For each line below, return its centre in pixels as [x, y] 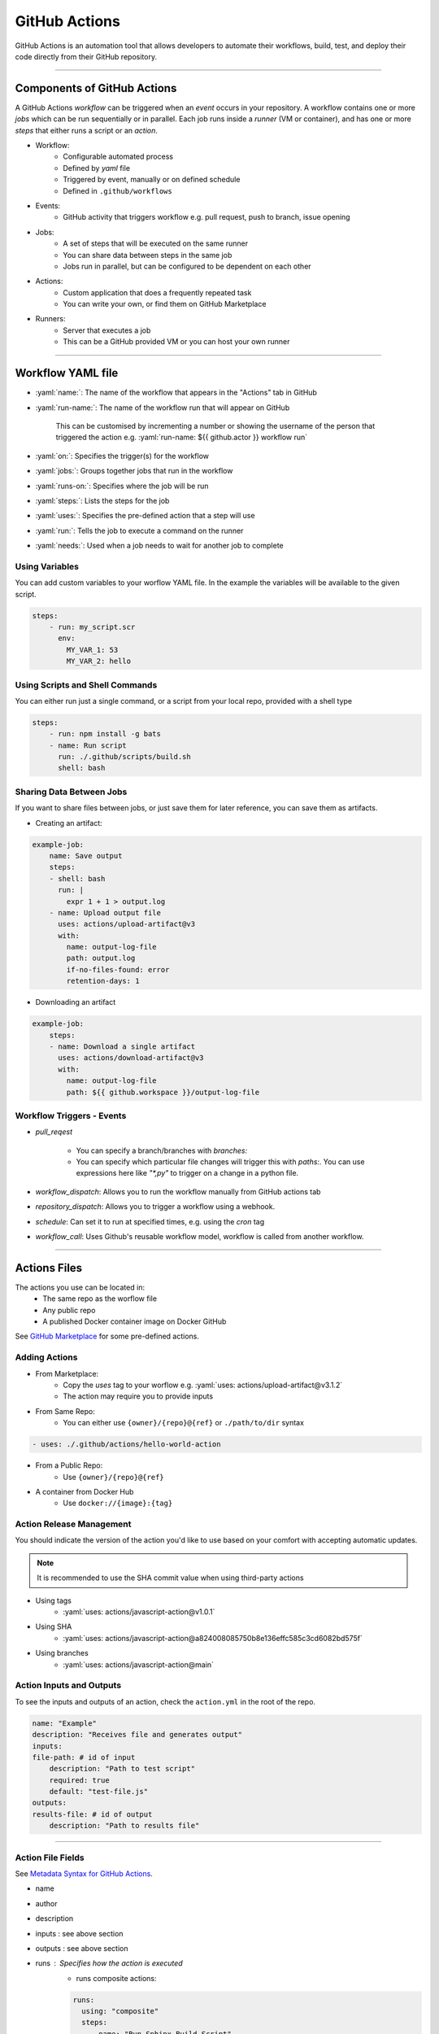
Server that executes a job [107, 330]
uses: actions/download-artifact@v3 [131, 1058]
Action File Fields [50, 1857]
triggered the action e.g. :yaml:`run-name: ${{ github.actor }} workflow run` [182, 437]
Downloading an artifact [76, 1002]
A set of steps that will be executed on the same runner [155, 243]
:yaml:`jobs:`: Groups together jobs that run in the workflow [134, 471]
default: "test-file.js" [99, 1792]
